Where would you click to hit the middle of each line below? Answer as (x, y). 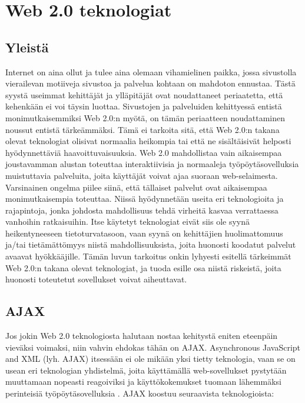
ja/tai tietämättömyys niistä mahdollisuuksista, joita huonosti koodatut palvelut (151, 244)
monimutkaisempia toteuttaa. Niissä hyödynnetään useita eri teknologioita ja (145, 199)
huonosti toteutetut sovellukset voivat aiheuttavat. (96, 279)
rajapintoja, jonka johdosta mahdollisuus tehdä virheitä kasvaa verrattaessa (142, 210)
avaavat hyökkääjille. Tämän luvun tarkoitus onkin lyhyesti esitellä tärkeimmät (148, 256)
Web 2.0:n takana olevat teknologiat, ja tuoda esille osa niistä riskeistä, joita (143, 267)
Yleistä (27, 47)
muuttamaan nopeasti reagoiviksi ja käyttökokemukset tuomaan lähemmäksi (143, 382)
